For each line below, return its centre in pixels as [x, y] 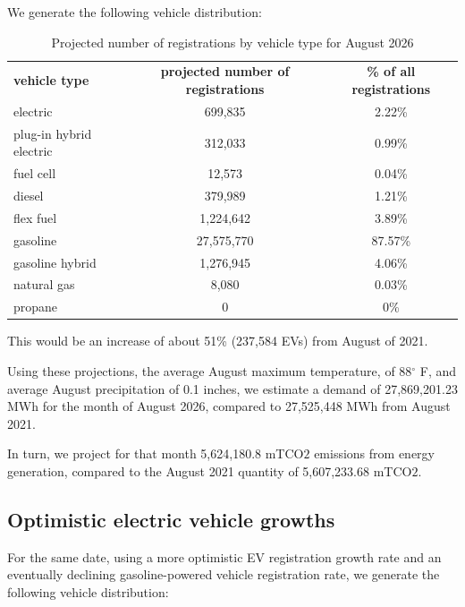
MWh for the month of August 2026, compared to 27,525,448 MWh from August [229, 406]
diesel [29, 195]
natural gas [44, 284]
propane [36, 307]
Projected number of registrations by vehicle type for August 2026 [232, 42]
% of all [391, 71]
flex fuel [35, 217]
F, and [438, 370]
